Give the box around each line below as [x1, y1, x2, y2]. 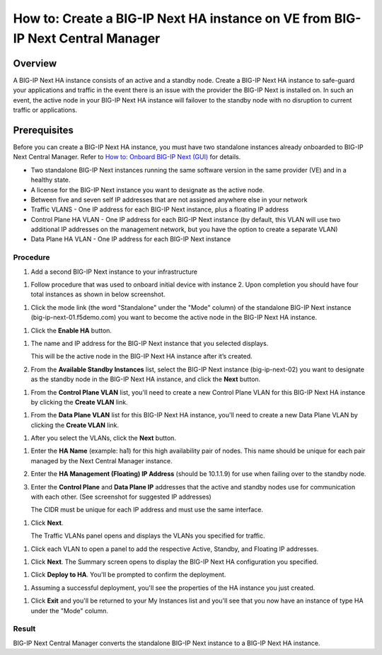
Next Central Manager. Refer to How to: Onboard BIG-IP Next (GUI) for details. [13, 153, 241, 161]
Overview [13, 57, 57, 69]
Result [13, 624, 36, 634]
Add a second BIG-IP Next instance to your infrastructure [30, 267, 198, 276]
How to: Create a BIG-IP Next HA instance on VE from [13, 11, 332, 26]
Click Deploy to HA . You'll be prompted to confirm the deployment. [30, 570, 226, 579]
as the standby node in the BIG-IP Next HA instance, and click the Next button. [30, 375, 261, 383]
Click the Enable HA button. [30, 326, 112, 335]
